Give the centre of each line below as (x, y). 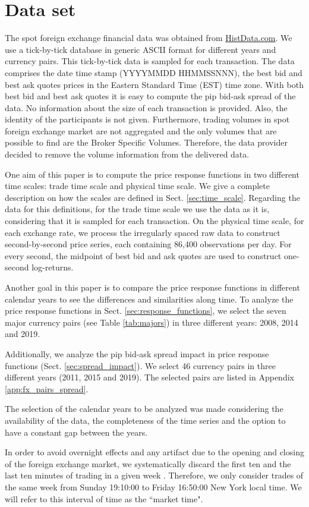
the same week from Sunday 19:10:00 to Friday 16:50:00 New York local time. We (153, 486)
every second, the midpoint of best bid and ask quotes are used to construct (143, 255)
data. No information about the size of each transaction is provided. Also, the (146, 107)
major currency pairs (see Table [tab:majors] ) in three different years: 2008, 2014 (152, 322)
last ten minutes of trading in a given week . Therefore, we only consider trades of (154, 475)
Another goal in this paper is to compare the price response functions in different (152, 287)
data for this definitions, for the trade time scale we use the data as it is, (137, 209)
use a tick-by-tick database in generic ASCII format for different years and (141, 49)
